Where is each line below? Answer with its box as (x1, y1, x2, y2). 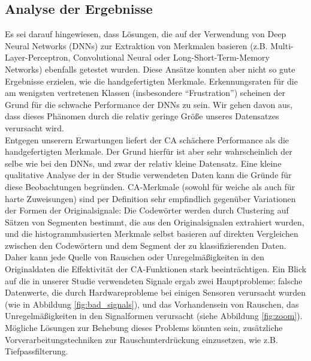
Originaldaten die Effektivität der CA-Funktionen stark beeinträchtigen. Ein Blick (5, 263, 307, 275)
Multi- (270, 39, 294, 52)
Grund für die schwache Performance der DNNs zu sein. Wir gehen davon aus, (5, 98, 293, 110)
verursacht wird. (5, 121, 64, 134)
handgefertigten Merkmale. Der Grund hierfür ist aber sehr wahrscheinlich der (5, 145, 292, 158)
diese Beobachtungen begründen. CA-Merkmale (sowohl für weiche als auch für (5, 180, 295, 192)
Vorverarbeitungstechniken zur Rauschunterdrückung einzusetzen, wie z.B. (5, 333, 278, 345)
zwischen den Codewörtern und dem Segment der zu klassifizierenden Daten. (5, 239, 286, 251)
